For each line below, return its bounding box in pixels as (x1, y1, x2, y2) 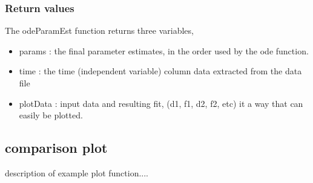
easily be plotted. (19, 109, 83, 121)
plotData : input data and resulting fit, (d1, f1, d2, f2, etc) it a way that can (19, 97, 303, 109)
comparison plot (5, 138, 108, 157)
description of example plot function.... (5, 166, 148, 179)
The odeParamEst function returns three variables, (5, 24, 194, 37)
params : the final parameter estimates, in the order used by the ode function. (19, 44, 309, 57)
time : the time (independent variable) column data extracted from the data (19, 65, 302, 77)
